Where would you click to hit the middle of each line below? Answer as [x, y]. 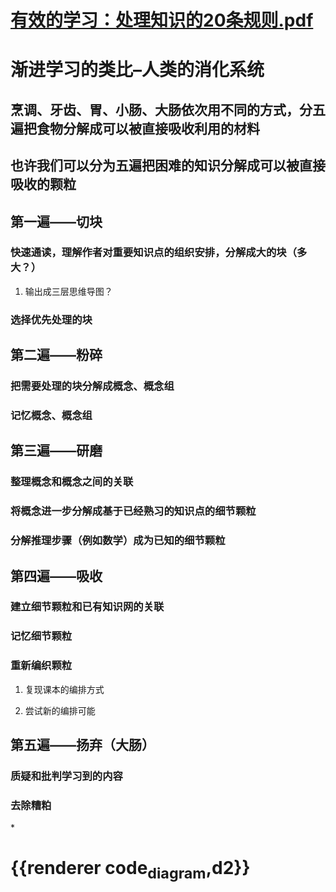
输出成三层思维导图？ [68, 291]
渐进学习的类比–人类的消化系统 [137, 70]
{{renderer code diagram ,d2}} [130, 870]
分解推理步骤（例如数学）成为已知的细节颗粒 [118, 541]
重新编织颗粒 [41, 666]
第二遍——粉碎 [56, 355]
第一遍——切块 [56, 221]
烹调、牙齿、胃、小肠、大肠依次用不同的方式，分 [161, 109]
